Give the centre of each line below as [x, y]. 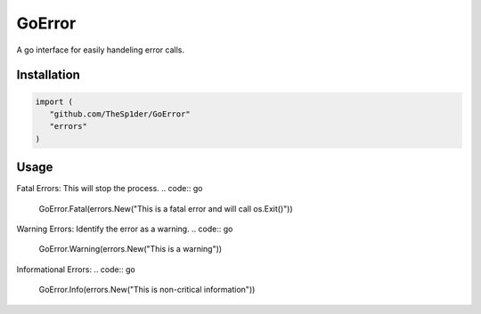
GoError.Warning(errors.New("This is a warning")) [130, 249]
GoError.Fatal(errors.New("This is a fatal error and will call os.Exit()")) [166, 208]
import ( [54, 101]
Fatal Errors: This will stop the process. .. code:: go [110, 189]
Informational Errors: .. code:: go [76, 269]
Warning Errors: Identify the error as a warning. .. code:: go [125, 229]
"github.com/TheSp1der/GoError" [120, 114]
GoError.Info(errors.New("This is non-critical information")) [147, 290]
